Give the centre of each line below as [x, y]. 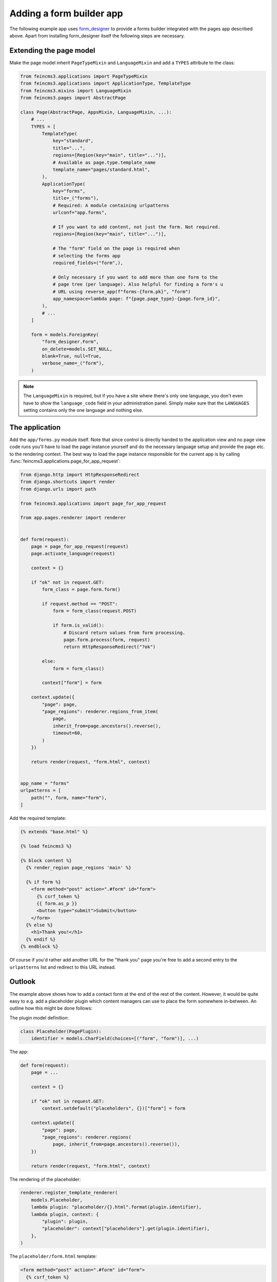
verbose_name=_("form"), [73, 363]
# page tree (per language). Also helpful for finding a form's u [138, 284]
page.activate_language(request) [73, 554]
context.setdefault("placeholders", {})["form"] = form [114, 1108]
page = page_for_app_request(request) [80, 546]
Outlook [23, 982]
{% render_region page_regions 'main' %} [79, 867]
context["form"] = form [72, 683]
